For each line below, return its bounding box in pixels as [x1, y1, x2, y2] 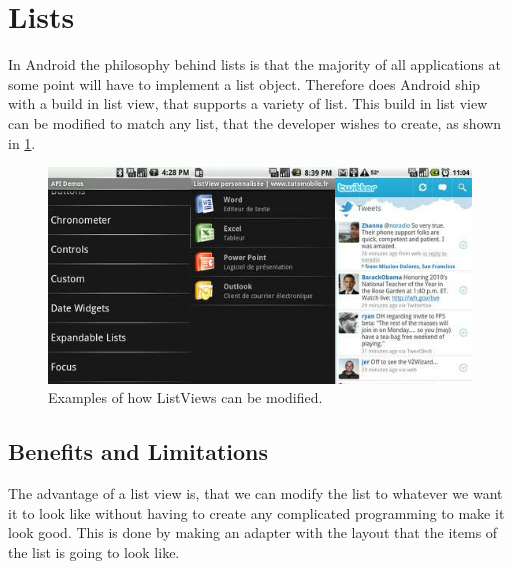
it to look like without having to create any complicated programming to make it [8, 502, 505, 523]
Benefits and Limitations [8, 436, 269, 467]
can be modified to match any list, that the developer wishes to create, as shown [8, 112, 502, 133]
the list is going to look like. [8, 541, 180, 562]
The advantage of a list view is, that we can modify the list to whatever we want [8, 483, 503, 504]
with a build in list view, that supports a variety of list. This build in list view [8, 93, 488, 114]
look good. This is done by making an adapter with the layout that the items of [8, 522, 498, 543]
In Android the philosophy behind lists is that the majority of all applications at [8, 54, 501, 75]
